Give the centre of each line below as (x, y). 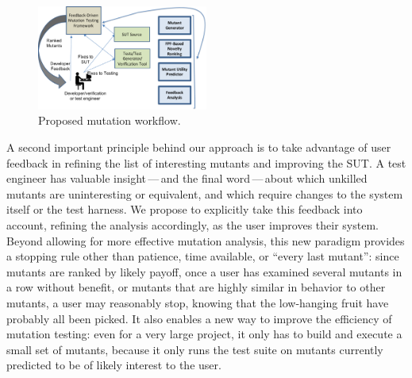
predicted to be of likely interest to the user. (114, 365)
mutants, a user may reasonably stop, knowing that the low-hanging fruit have (198, 302)
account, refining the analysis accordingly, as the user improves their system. (193, 224)
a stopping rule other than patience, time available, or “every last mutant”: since (203, 256)
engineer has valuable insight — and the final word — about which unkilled (187, 178)
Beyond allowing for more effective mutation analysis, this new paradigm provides (206, 240)
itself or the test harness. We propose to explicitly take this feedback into (185, 209)
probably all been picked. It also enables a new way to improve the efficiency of (199, 318)
